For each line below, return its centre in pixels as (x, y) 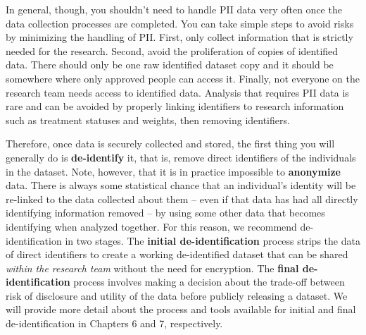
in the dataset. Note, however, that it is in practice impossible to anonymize (173, 171)
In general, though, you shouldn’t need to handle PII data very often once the (174, 9)
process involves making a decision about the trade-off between (209, 282)
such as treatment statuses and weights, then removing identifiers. (148, 120)
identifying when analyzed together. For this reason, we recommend (151, 226)
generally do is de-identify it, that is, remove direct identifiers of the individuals (181, 157)
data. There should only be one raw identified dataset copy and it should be (170, 65)
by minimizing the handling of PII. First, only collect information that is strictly (179, 37)
